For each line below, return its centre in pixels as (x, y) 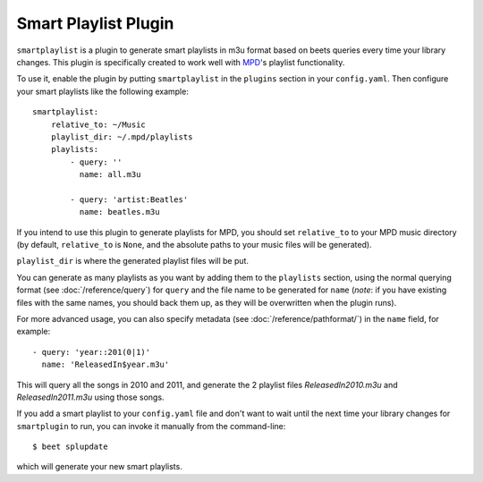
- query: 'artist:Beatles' (129, 199)
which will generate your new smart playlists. (99, 467)
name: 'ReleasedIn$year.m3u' (106, 365)
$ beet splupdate (70, 447)
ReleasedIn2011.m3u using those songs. (90, 397)
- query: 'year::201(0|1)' (92, 352)
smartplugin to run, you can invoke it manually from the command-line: (151, 426)
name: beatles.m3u (119, 212)
